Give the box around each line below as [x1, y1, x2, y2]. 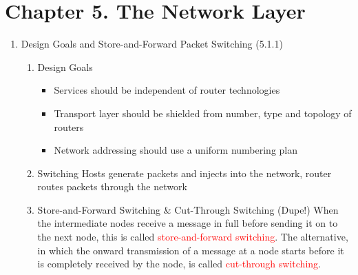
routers [54, 119, 84, 134]
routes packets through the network [37, 179, 187, 194]
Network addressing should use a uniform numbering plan [54, 143, 298, 157]
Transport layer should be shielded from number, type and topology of [54, 105, 352, 120]
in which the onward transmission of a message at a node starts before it [37, 243, 344, 257]
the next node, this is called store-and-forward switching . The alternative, [37, 230, 348, 244]
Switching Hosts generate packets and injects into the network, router [37, 165, 332, 180]
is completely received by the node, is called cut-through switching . [37, 256, 321, 271]
